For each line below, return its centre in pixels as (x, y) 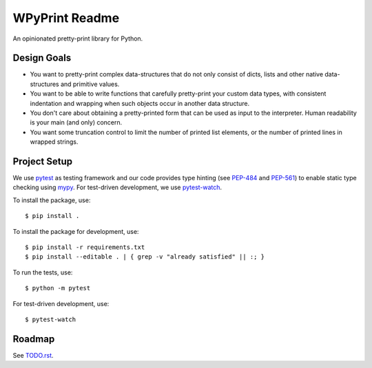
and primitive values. (90, 84)
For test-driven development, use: (61, 303)
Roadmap (34, 339)
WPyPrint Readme (66, 18)
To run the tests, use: (43, 272)
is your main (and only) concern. (76, 122)
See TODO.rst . (33, 355)
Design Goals (42, 58)
